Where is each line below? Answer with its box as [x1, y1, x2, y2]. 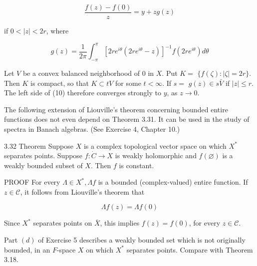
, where [46, 25, 69, 36]
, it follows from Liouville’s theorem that [20, 186, 145, 197]
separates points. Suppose [4, 150, 83, 161]
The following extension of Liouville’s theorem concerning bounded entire [4, 104, 228, 114]
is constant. [119, 160, 154, 170]
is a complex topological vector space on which [83, 140, 227, 151]
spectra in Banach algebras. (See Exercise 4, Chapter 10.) [4, 123, 180, 134]
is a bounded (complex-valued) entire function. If [98, 177, 248, 187]
